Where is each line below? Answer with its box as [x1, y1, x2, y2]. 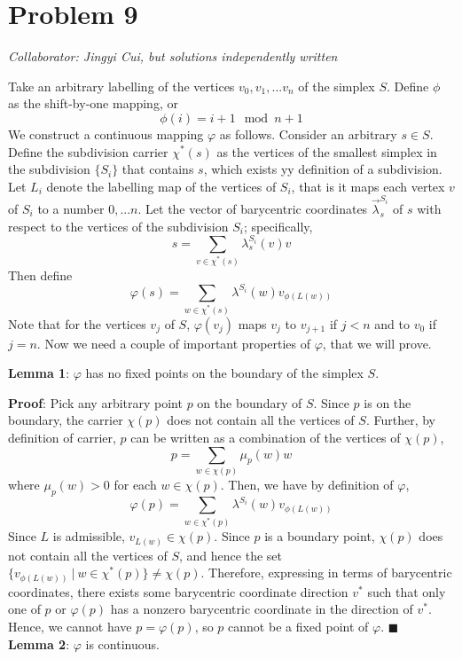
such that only [367, 582, 446, 600]
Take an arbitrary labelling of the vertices [8, 76, 235, 95]
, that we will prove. [322, 333, 432, 352]
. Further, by [365, 411, 435, 429]
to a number [37, 200, 105, 217]
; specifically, [243, 216, 313, 235]
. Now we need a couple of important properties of [36, 333, 311, 352]
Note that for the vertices [8, 314, 146, 333]
